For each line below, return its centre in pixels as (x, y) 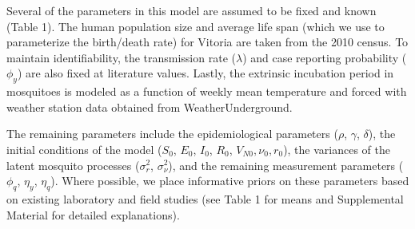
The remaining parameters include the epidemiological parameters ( (172, 134)
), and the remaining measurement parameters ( (286, 165)
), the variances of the (337, 149)
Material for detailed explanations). (93, 214)
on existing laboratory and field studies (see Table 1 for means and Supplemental (205, 198)
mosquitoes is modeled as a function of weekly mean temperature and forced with (207, 91)
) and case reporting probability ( (325, 57)
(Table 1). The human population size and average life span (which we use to (196, 26)
